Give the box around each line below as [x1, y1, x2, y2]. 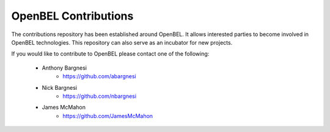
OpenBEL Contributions [11, 9, 134, 23]
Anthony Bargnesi [42, 64, 87, 71]
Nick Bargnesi [42, 84, 78, 91]
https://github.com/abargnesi [62, 73, 137, 80]
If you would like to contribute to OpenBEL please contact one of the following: [11, 50, 210, 57]
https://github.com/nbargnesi [62, 92, 137, 100]
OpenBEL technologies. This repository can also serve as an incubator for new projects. [11, 38, 233, 46]
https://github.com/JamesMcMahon [62, 112, 153, 119]
